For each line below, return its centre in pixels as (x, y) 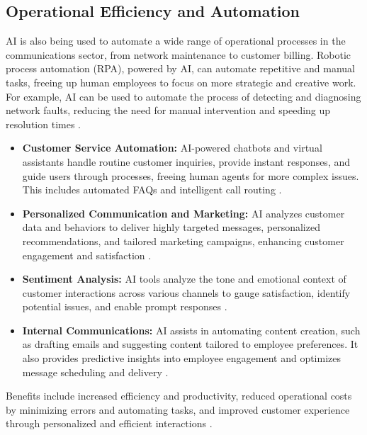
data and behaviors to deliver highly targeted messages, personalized (171, 227)
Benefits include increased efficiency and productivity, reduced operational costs (179, 396)
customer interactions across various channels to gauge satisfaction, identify (186, 292)
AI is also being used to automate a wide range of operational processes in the (176, 41)
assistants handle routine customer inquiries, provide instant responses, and (186, 161)
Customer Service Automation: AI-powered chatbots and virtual (172, 148)
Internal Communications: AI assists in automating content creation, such (191, 330)
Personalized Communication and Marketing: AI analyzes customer (183, 213)
